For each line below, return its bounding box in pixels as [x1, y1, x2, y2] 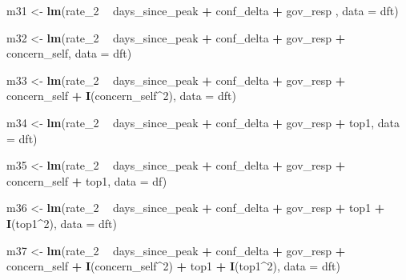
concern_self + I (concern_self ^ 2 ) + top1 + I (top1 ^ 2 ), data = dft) [6, 258, 340, 274]
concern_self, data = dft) [6, 45, 132, 62]
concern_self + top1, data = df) [6, 172, 167, 189]
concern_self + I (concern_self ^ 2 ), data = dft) [6, 87, 236, 104]
